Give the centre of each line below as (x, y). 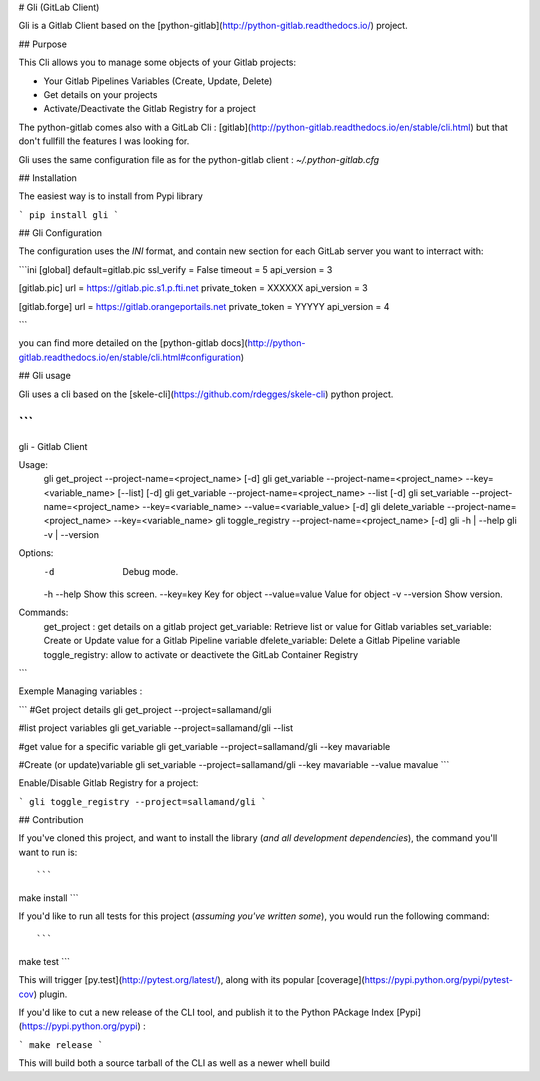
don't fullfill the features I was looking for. (104, 141)
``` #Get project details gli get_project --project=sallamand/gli (145, 709)
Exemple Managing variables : (80, 691)
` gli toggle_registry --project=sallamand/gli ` (142, 801)
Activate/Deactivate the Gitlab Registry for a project (150, 109)
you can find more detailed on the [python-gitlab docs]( (133, 343)
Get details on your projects (100, 94)
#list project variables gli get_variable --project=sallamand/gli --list (156, 728)
